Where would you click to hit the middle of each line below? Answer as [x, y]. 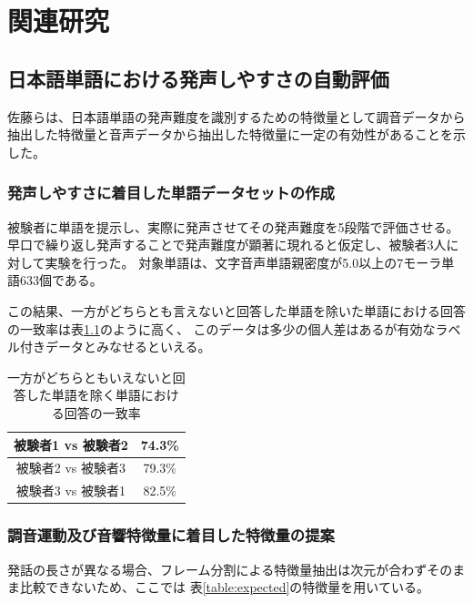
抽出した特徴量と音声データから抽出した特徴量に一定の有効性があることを [230, 134]
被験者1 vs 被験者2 [71, 444]
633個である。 [61, 280]
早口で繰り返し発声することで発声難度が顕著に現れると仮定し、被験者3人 [227, 245]
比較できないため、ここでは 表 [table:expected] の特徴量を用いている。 [224, 587]
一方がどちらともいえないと [90, 377]
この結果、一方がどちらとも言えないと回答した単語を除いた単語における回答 [236, 310]
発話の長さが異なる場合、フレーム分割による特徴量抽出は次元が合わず [217, 569]
